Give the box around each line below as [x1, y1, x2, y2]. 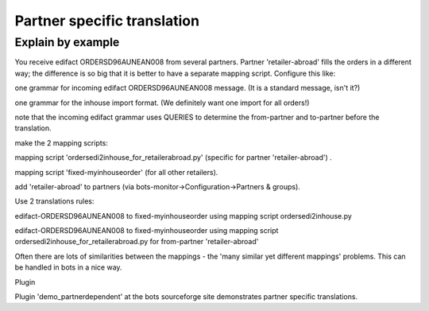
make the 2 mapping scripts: [14, 138, 109, 147]
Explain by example [14, 35, 120, 49]
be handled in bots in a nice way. [14, 262, 122, 272]
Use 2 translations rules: [14, 196, 95, 206]
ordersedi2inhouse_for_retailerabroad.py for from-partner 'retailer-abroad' [14, 237, 259, 247]
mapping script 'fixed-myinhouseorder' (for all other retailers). [14, 167, 218, 177]
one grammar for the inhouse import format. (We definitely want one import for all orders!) [14, 98, 310, 107]
